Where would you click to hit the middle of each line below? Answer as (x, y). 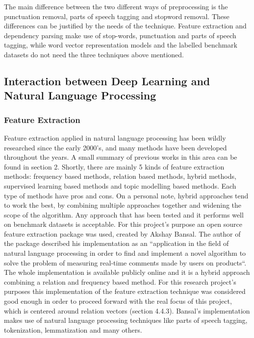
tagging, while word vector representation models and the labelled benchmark (121, 45)
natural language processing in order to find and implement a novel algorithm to (125, 253)
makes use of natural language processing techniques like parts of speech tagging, (126, 320)
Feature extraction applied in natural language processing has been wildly (115, 137)
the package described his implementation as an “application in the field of (116, 243)
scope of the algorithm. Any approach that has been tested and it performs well (124, 214)
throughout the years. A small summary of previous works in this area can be (121, 157)
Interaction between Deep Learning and (107, 81)
